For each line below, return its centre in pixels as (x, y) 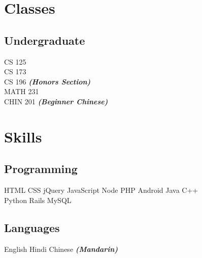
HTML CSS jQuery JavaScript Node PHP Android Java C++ (101, 190)
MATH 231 (22, 91)
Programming (41, 169)
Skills (23, 136)
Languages (32, 227)
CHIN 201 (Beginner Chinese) (56, 101)
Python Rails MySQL (38, 200)
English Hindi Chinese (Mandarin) (61, 249)
